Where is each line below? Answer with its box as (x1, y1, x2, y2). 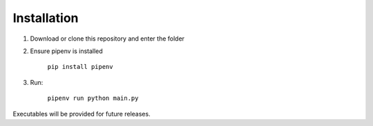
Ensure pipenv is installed (30, 47, 103, 55)
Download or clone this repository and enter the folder (30, 34, 185, 43)
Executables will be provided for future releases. (12, 109, 151, 118)
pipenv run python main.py (47, 94, 139, 103)
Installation (12, 10, 79, 25)
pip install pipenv (47, 63, 113, 71)
